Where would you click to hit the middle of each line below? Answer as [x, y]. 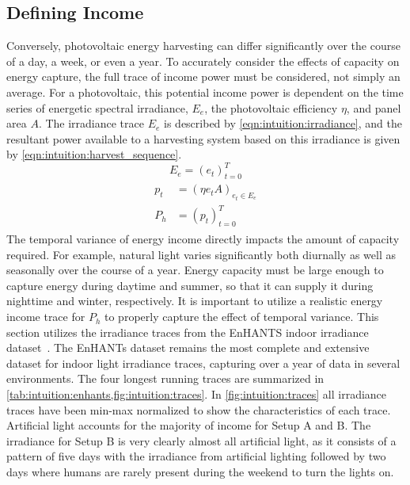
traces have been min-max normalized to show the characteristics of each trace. [199, 409]
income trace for [46, 317]
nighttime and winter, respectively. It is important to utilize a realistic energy [195, 301]
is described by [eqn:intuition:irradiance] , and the [283, 123]
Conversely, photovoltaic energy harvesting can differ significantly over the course [203, 46]
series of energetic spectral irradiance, [97, 107]
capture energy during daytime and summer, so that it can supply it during [190, 285]
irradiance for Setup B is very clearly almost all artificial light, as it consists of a [201, 440]
